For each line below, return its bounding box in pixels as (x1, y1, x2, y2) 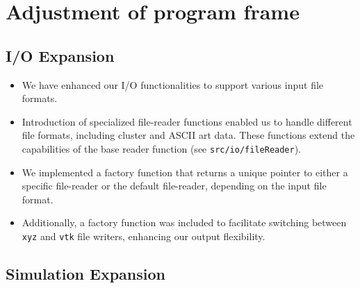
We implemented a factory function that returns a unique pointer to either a (22, 164, 348, 179)
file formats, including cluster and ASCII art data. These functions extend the (22, 128, 355, 142)
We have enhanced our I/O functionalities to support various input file (22, 77, 324, 92)
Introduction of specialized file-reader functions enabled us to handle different (22, 114, 352, 128)
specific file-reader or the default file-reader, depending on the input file (22, 178, 327, 193)
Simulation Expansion (6, 263, 165, 285)
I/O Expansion (6, 44, 115, 66)
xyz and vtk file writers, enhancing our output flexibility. (22, 228, 265, 243)
